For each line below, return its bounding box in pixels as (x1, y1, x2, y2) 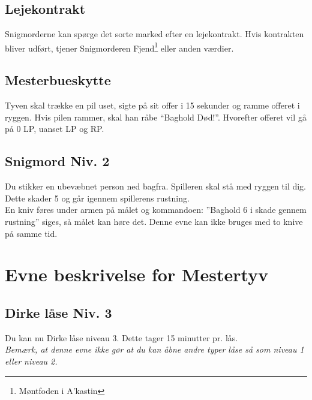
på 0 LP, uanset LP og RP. (5, 122, 104, 135)
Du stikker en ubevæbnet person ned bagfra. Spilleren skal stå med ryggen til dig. (5, 180, 307, 193)
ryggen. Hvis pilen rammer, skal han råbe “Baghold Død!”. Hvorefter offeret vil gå (5, 110, 307, 123)
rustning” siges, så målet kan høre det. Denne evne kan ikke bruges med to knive (5, 215, 303, 228)
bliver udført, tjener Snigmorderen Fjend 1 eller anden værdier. (5, 40, 234, 54)
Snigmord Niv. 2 (5, 152, 110, 170)
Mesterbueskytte (5, 71, 111, 89)
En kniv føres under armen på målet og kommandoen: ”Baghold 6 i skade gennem (5, 203, 307, 216)
